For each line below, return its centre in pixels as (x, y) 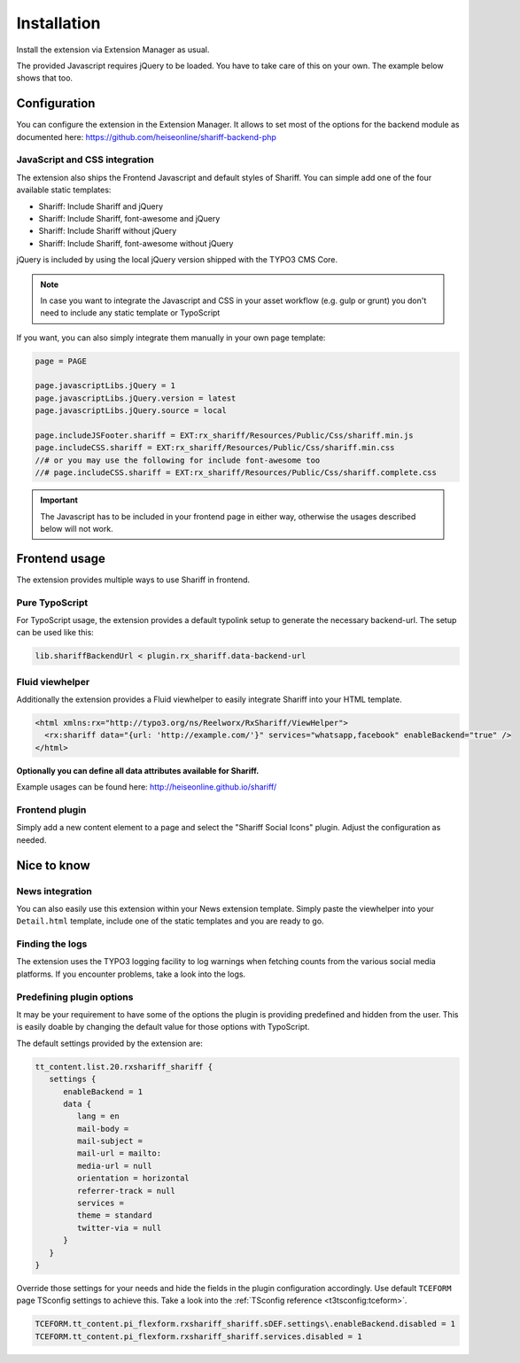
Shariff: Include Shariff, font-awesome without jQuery (136, 243)
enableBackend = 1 (103, 1091)
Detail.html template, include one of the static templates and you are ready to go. (170, 921)
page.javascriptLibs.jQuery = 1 (105, 386)
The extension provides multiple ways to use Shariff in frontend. (133, 580)
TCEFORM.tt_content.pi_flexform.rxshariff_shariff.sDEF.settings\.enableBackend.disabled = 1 (245, 1324)
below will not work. (77, 528)
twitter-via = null (119, 1228)
